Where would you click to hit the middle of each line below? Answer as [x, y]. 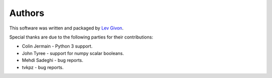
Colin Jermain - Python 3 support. [57, 46]
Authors [27, 13]
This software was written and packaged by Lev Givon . [66, 28]
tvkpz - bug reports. [43, 67]
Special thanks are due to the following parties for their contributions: [81, 37]
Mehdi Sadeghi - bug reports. [53, 60]
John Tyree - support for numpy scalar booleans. [73, 53]
